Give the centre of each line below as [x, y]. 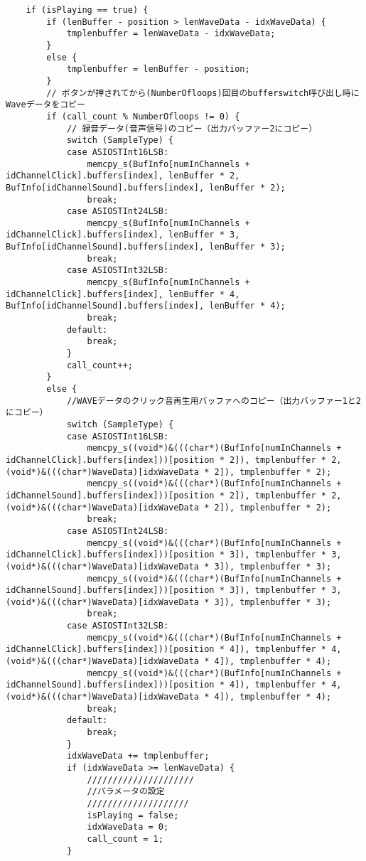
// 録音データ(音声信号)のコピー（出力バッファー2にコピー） [192, 128]
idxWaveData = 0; [128, 827]
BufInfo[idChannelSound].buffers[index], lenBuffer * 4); [146, 306]
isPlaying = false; [133, 815]
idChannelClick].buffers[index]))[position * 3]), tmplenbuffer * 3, [174, 555]
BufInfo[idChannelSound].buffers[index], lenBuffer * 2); [146, 187]
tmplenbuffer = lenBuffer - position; [158, 69]
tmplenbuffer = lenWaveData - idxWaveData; [171, 34]
